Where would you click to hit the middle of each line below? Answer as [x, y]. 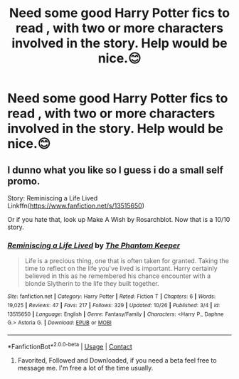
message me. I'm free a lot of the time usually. [85, 368]
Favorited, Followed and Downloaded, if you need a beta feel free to [117, 360]
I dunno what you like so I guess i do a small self [116, 170]
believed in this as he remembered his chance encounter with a [118, 276]
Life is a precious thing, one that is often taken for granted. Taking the [127, 261]
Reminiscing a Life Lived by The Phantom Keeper [94, 245]
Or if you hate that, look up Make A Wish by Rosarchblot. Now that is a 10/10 [119, 219]
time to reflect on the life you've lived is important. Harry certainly [121, 269]
